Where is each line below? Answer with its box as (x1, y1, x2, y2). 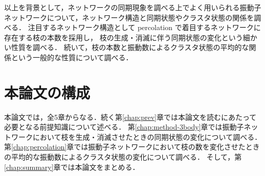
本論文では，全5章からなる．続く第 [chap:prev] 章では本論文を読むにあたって (4, 111, 257, 122)
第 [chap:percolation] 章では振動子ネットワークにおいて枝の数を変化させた (4, 141, 246, 152)
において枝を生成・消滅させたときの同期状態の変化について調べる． (32, 131, 262, 142)
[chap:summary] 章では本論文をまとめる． (4, 161, 140, 172)
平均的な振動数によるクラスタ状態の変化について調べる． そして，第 (11, 152, 242, 162)
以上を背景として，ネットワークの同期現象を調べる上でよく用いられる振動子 (4, 2, 261, 12)
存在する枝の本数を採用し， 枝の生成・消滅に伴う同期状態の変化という (4, 32, 243, 42)
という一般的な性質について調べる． (11, 52, 133, 62)
